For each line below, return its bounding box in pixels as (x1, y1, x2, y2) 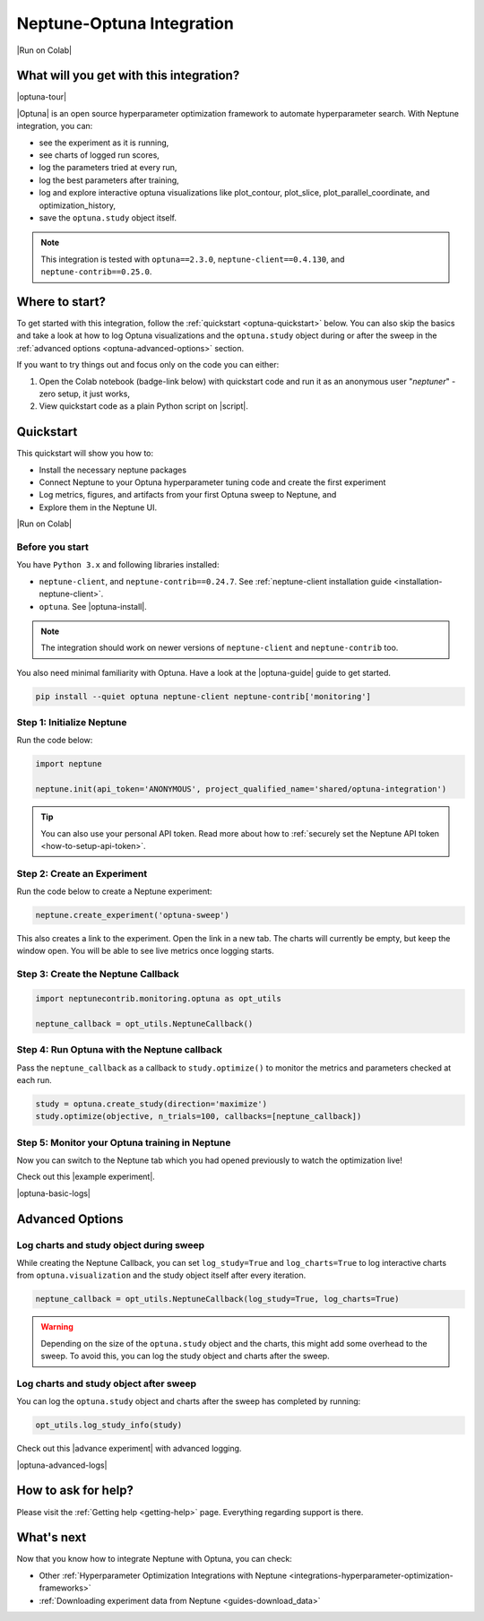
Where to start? (16, 294, 107, 309)
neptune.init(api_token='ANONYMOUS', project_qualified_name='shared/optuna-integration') (35, 784, 447, 794)
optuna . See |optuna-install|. (39, 601, 147, 611)
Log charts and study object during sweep (16, 1238, 205, 1251)
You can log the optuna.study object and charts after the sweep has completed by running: (16, 1396, 361, 1407)
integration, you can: (16, 121, 93, 132)
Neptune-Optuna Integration (16, 13, 235, 33)
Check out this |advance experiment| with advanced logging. (16, 1443, 242, 1454)
